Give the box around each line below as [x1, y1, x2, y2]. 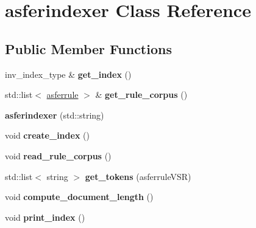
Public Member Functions [5, 39, 172, 58]
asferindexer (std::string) [5, 108, 104, 121]
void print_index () [5, 210, 85, 223]
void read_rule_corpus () [5, 149, 112, 162]
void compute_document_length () [5, 190, 154, 203]
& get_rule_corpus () [95, 88, 188, 101]
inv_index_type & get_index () [5, 67, 132, 80]
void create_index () [5, 129, 90, 142]
